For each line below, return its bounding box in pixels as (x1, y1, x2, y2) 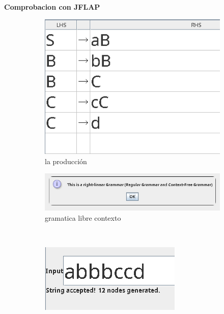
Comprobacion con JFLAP (4, 2, 100, 12)
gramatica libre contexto (45, 212, 121, 223)
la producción (45, 155, 87, 166)
